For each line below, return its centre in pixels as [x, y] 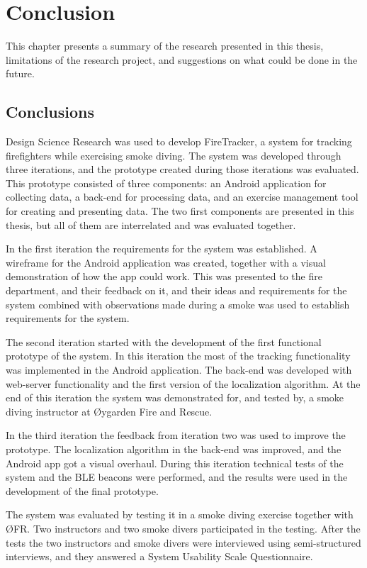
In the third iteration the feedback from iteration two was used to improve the [176, 435]
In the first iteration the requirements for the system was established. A [162, 249]
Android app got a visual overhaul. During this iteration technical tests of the [175, 463]
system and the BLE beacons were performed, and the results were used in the [177, 477]
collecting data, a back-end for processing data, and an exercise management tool [182, 197]
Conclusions [50, 112]
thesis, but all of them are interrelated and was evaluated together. [151, 224]
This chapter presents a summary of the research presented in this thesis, [165, 46]
